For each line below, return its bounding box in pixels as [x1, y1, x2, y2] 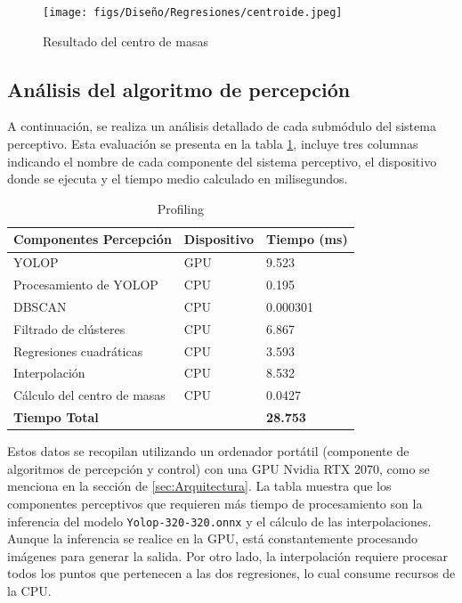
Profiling [157, 199, 204, 217]
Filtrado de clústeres [13, 319, 126, 338]
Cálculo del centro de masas [13, 386, 166, 404]
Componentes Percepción [13, 230, 172, 249]
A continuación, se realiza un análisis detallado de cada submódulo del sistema [7, 117, 436, 135]
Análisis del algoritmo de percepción [7, 75, 351, 102]
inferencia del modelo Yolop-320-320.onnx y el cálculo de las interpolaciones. [7, 511, 432, 530]
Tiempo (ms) [266, 230, 348, 249]
